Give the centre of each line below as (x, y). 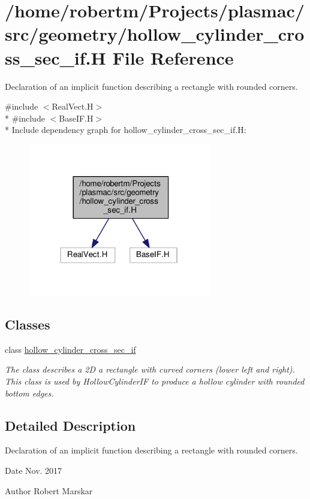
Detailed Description (70, 425)
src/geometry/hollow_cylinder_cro (155, 34)
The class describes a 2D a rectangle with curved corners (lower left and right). (150, 369)
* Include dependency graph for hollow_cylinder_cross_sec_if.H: (126, 130)
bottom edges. (29, 393)
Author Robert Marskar (49, 490)
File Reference (173, 57)
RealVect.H (73, 106)
